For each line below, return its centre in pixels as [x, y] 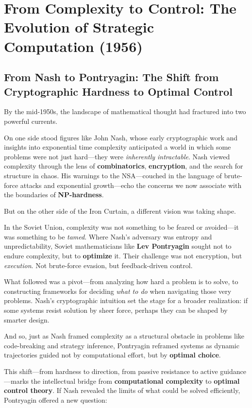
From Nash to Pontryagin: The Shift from [111, 77]
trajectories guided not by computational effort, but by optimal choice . [112, 355]
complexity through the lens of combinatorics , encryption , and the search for [124, 166]
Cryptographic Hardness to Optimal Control [118, 91]
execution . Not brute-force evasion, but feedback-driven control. [98, 265]
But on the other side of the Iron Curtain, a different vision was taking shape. [120, 211]
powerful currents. [31, 121]
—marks [17, 381]
